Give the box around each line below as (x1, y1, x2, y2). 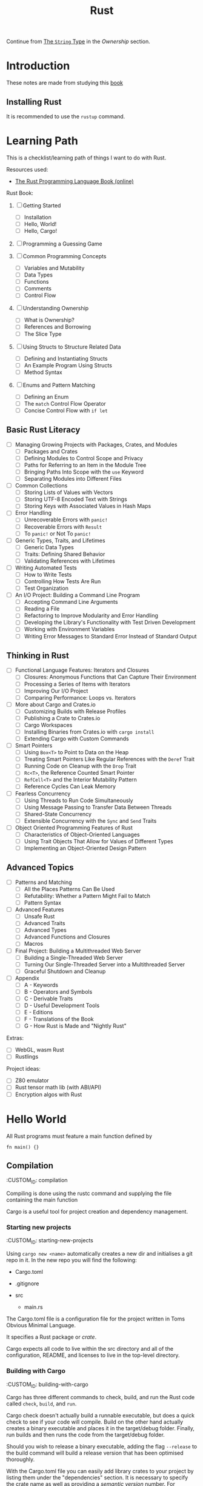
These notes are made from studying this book (6, 79, 123, 87)
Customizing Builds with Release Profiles (24, 708, 126, 715)
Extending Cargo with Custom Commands (24, 735, 129, 742)
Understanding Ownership (22, 304, 89, 312)
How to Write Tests (24, 571, 72, 578)
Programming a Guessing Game (22, 240, 102, 247)
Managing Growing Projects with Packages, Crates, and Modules (15, 441, 178, 448)
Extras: (6, 1034, 24, 1042)
